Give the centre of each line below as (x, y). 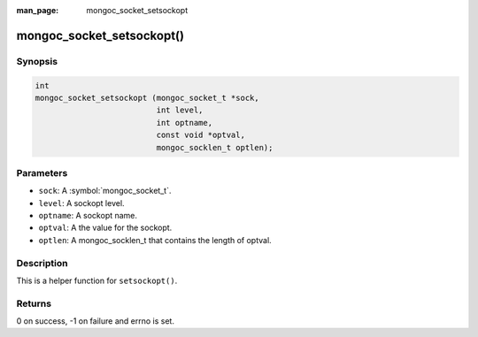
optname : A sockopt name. (88, 216)
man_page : (38, 10)
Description (42, 263)
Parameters (42, 172)
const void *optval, (200, 135)
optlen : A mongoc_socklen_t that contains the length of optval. (155, 240)
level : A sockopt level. (81, 203)
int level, (180, 110)
